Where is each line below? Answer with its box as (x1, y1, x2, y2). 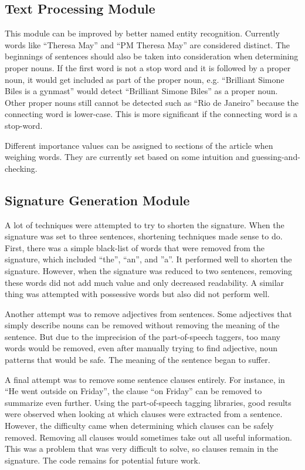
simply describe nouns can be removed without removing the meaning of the (5, 319, 280, 331)
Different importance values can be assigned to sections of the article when (5, 139, 273, 151)
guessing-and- (252, 151, 300, 163)
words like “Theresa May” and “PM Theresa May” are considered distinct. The (5, 38, 290, 51)
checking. (5, 162, 38, 174)
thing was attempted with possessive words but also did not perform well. (5, 288, 270, 300)
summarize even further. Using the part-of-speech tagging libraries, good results (5, 396, 292, 408)
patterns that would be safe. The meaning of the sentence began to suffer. (5, 354, 270, 366)
